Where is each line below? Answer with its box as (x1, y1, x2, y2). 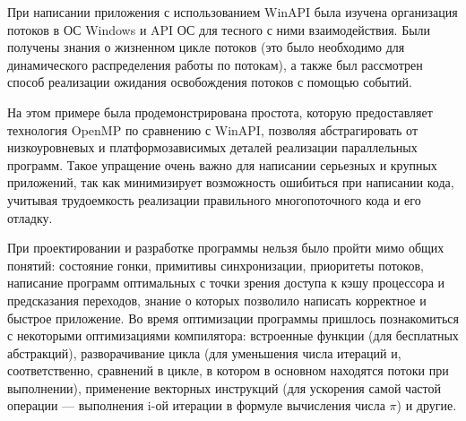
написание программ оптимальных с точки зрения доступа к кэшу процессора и (7, 273, 445, 292)
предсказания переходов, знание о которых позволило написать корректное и (7, 290, 427, 309)
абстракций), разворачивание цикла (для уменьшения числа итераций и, (7, 343, 401, 362)
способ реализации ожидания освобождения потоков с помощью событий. (7, 73, 412, 91)
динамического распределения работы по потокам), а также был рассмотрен (7, 55, 423, 73)
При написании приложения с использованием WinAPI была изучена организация (7, 3, 458, 21)
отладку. (7, 208, 53, 227)
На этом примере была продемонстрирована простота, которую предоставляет (7, 102, 433, 121)
